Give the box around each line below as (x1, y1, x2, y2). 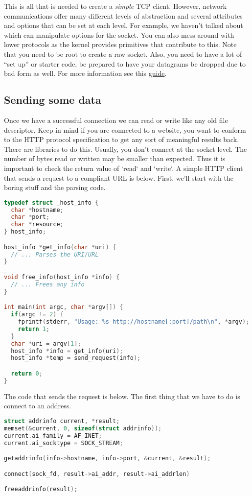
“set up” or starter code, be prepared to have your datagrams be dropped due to (4, 58, 246, 69)
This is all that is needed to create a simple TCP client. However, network (4, 1, 227, 11)
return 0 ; (11, 370, 43, 377)
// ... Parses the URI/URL (11, 251, 99, 258)
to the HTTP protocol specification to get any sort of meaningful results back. (4, 134, 239, 144)
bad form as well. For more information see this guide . (4, 68, 167, 78)
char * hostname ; (11, 206, 64, 213)
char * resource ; (11, 221, 64, 228)
